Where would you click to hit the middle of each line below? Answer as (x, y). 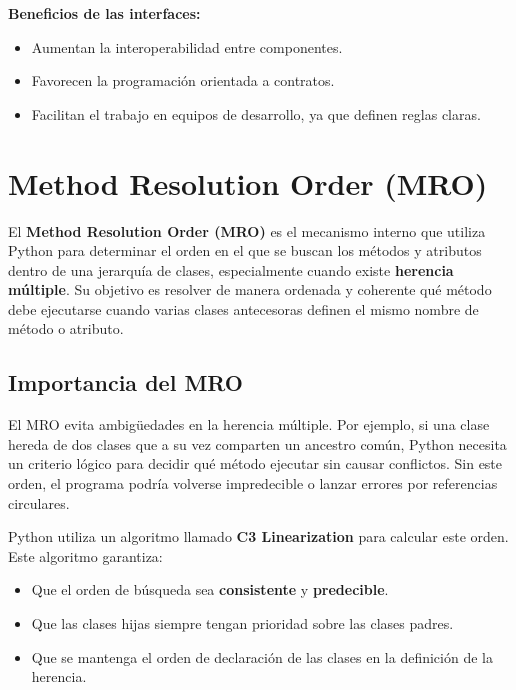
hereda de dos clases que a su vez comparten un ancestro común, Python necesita (257, 443)
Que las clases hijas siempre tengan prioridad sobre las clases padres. (242, 623)
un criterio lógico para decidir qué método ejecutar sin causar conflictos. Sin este (255, 463)
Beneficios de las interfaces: (104, 13)
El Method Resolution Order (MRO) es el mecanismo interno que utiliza (247, 230)
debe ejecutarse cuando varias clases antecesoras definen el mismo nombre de (243, 308)
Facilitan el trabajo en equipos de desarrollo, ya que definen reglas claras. (256, 113)
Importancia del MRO (125, 382)
